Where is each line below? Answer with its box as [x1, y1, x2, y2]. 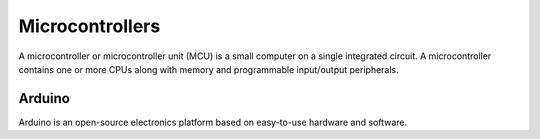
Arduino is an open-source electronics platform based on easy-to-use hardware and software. [18, 116, 408, 128]
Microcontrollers [18, 15, 161, 37]
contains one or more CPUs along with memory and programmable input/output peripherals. [18, 63, 399, 75]
